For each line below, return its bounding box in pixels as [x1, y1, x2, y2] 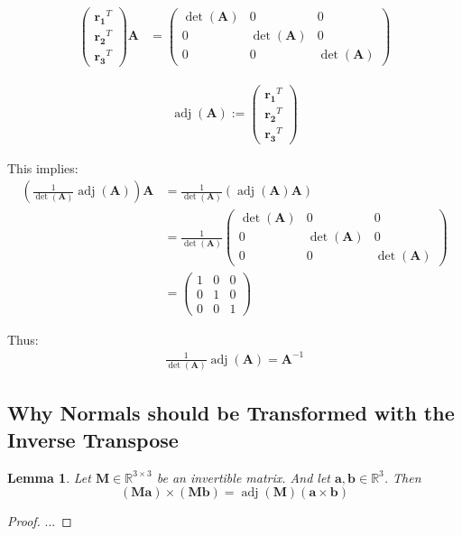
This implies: [7, 158, 79, 177]
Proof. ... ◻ [7, 512, 72, 531]
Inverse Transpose [7, 425, 179, 453]
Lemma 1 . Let [7, 467, 91, 486]
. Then [383, 467, 421, 486]
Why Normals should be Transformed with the [7, 399, 455, 427]
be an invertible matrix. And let [156, 467, 331, 486]
